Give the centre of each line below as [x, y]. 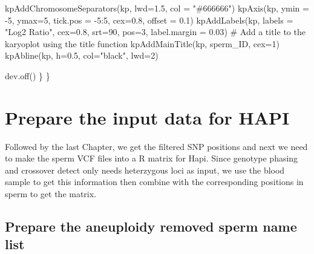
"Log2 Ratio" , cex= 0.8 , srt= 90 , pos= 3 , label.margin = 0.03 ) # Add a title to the [155, 32]
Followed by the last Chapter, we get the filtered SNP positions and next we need [156, 146]
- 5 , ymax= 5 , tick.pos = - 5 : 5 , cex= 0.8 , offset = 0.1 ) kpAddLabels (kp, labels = [149, 20]
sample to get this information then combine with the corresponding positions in [154, 182]
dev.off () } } [28, 75]
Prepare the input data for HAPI [147, 117]
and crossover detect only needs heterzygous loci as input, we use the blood [145, 170]
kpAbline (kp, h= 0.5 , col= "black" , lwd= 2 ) [82, 55]
